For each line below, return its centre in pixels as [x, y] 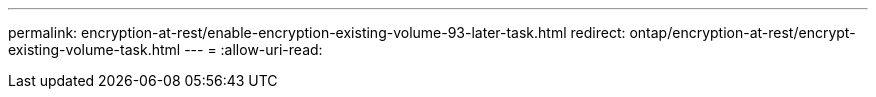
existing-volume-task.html [94, 49]
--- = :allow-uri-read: [253, 49]
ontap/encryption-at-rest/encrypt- [742, 32]
